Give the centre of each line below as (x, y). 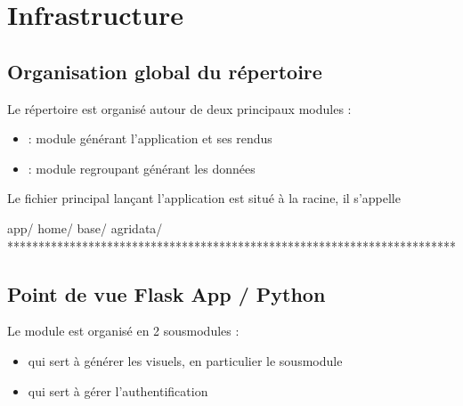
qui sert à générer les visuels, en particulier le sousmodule (185, 360)
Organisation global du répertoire (165, 71)
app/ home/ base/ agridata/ (85, 227)
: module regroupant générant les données (142, 168)
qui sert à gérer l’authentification (118, 390)
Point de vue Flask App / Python (167, 293)
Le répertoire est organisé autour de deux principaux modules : (179, 108)
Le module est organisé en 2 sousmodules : (123, 331)
